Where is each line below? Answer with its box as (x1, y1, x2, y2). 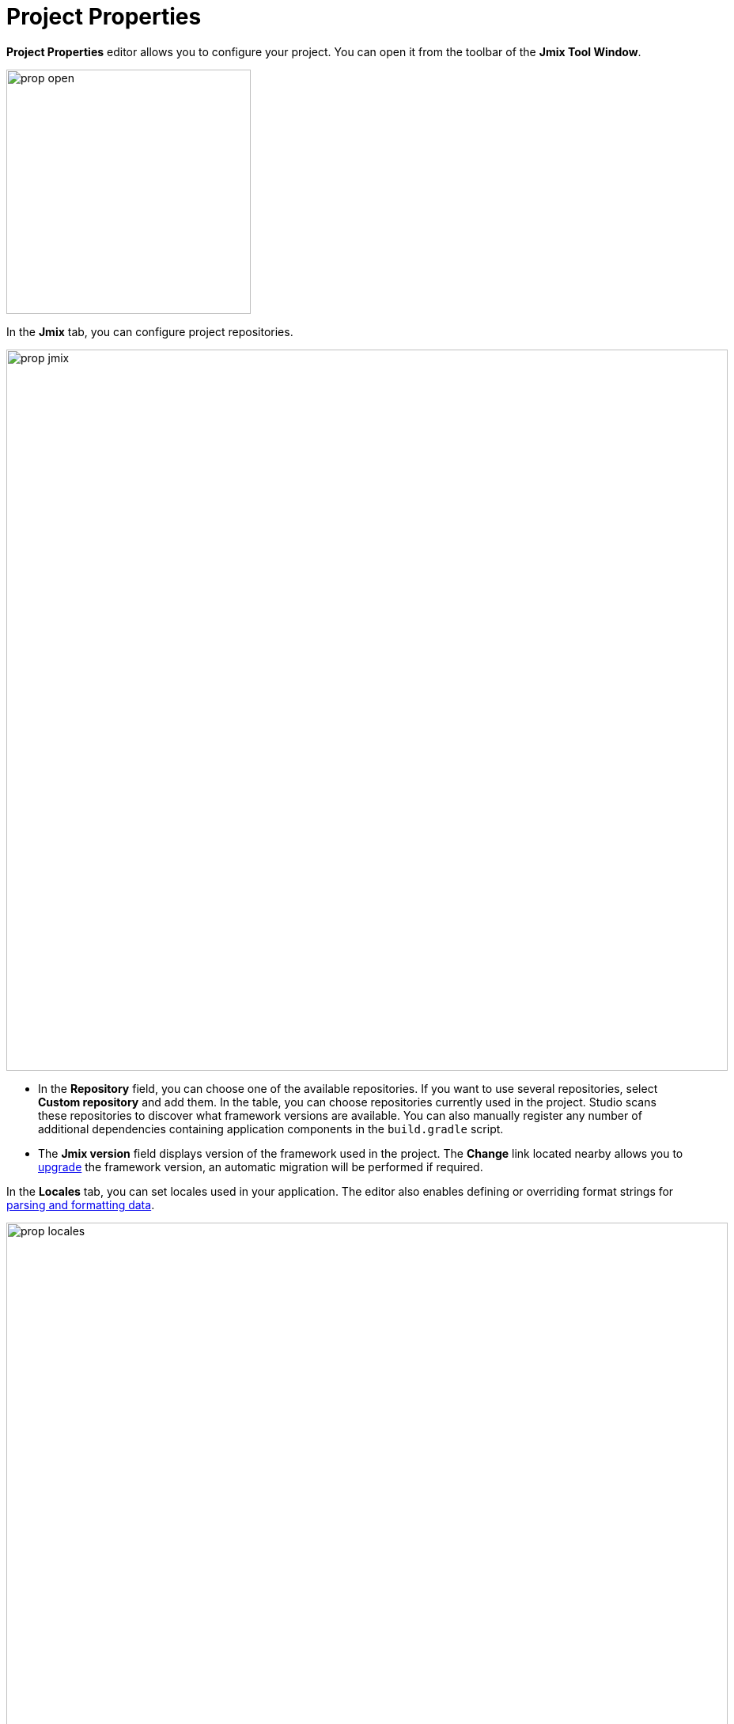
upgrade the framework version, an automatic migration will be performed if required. (38, 1159, 483, 1174)
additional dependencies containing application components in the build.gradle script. (38, 1121, 504, 1136)
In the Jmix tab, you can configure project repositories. (6, 324, 293, 338)
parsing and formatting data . (6, 1197, 155, 1212)
